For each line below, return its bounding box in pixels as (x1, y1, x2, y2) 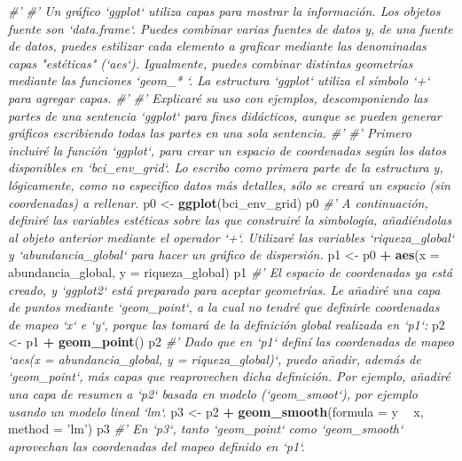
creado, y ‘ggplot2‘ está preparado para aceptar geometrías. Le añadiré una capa (8, 280, 441, 298)
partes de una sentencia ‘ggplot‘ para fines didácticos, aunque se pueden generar (8, 106, 442, 124)
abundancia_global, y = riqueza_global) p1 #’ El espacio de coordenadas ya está (8, 262, 453, 281)
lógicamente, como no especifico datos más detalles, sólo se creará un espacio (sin (8, 175, 450, 194)
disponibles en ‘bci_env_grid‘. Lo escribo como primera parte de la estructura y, (8, 158, 443, 177)
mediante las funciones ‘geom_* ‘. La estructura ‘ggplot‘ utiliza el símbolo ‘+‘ (8, 71, 430, 90)
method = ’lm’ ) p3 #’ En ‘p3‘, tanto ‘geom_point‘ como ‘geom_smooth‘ (8, 419, 403, 438)
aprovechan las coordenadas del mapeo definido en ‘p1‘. (8, 436, 305, 455)
